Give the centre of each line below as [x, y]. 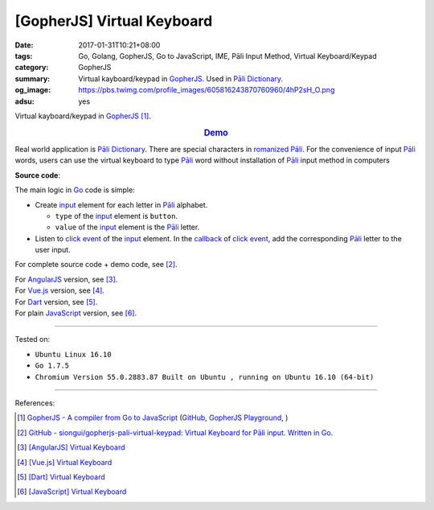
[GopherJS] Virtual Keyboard [114, 21]
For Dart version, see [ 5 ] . [56, 302]
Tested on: [33, 339]
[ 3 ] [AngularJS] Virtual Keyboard [71, 447]
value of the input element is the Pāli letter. [127, 227]
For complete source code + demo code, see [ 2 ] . [96, 265]
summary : [33, 78]
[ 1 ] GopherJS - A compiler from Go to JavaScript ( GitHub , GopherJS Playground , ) [153, 417]
